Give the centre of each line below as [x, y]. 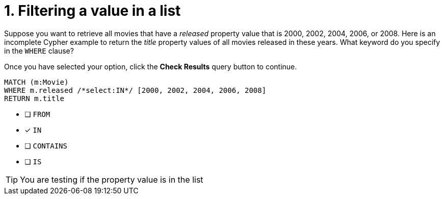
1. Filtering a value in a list [93, 11]
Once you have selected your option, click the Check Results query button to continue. [151, 66]
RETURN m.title [34, 98]
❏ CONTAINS [46, 145]
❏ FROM [37, 114]
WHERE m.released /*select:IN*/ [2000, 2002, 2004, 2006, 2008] [135, 90]
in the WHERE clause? [39, 51]
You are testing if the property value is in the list [112, 179]
